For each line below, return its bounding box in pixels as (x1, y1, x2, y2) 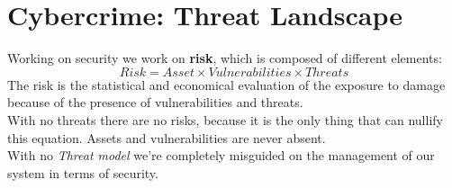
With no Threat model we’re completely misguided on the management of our (7, 146, 435, 165)
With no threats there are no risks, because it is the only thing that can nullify (7, 110, 443, 129)
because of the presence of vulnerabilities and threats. (7, 93, 303, 112)
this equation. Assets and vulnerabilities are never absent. (7, 128, 326, 147)
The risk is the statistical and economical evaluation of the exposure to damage (7, 75, 446, 94)
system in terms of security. (7, 163, 158, 182)
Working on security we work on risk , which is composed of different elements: (7, 49, 442, 67)
